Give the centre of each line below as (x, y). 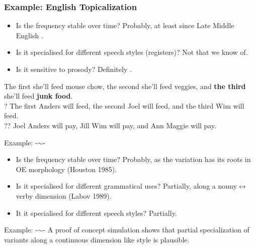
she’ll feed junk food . (38, 96)
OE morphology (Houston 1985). (66, 169)
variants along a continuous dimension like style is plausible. (97, 239)
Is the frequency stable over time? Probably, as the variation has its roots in (133, 159)
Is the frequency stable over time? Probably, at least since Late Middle (125, 25)
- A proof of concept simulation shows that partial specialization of (146, 230)
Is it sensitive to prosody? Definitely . (74, 69)
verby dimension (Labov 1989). (64, 195)
